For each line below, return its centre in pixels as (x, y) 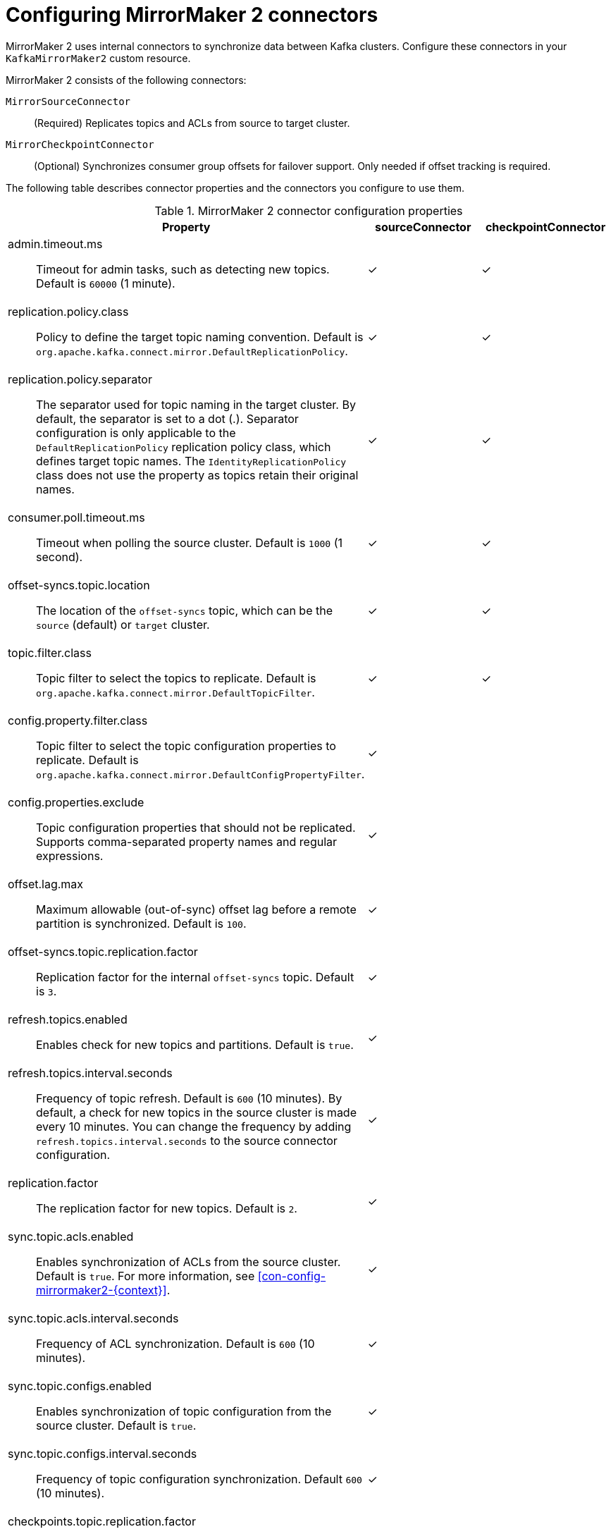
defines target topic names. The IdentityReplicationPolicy (191, 461)
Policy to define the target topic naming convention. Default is (200, 337)
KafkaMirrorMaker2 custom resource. (98, 58)
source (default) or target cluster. (123, 624)
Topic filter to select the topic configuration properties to (186, 745)
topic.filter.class (50, 652)
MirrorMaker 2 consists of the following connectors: (126, 80)
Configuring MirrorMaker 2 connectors (192, 15)
